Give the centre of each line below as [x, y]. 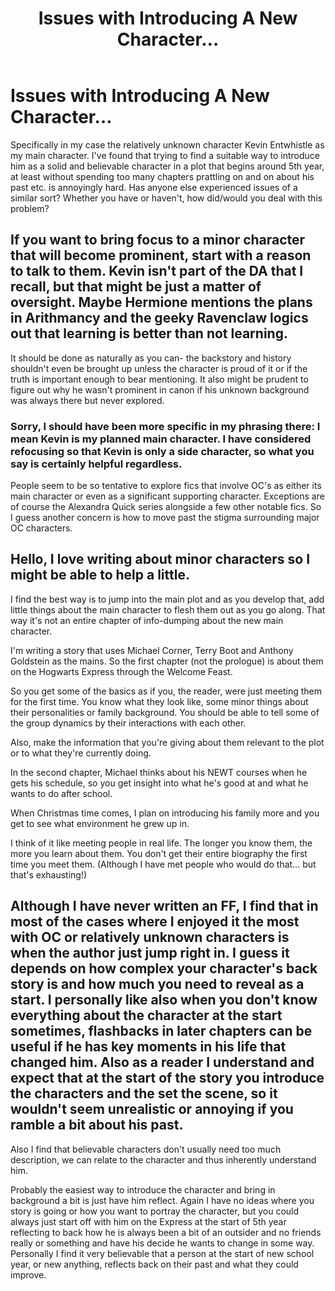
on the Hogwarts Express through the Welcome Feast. [121, 671]
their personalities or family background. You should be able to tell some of [165, 712]
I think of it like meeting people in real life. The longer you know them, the [161, 843]
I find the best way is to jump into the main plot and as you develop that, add [167, 599]
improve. [28, 1274]
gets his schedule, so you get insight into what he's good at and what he [159, 783]
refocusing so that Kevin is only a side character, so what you [162, 451]
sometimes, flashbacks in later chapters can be [161, 1031]
